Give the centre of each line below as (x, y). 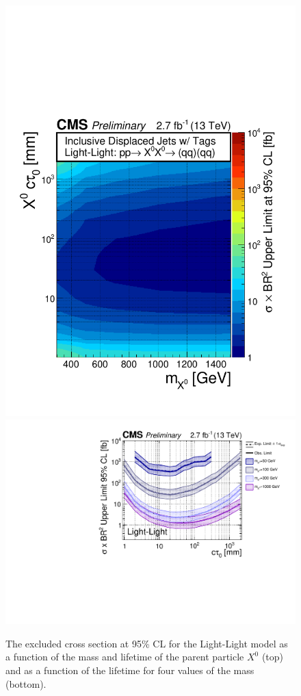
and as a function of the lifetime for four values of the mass (130, 670)
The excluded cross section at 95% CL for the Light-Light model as (147, 643)
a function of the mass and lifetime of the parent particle (125, 657)
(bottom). (26, 683)
